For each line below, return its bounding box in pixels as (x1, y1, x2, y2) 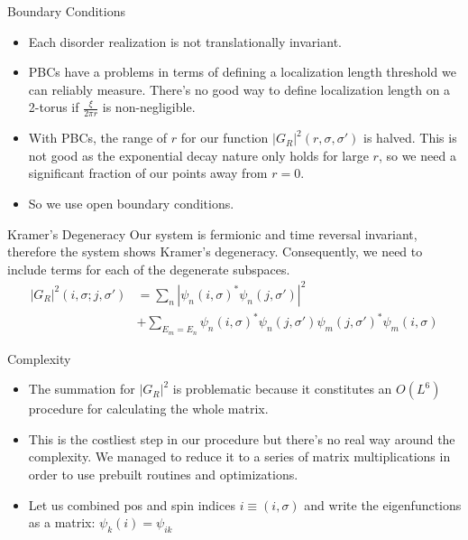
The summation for (28, 379, 135, 398)
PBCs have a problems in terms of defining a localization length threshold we (28, 62, 456, 81)
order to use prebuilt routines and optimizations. (28, 465, 298, 483)
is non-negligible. (102, 98, 196, 116)
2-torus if (28, 98, 79, 116)
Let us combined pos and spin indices (28, 495, 235, 514)
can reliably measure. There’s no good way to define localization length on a (28, 79, 451, 98)
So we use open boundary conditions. (28, 193, 234, 212)
